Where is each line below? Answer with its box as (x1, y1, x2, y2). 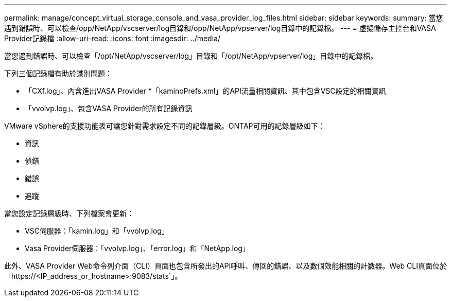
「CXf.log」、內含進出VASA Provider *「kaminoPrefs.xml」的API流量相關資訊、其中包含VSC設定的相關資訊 (25, 86, 386, 95)
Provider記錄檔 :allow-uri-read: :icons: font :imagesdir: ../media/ (4, 34, 220, 43)
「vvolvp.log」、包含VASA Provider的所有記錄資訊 (25, 104, 193, 113)
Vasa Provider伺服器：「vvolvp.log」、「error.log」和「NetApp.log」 (25, 244, 250, 253)
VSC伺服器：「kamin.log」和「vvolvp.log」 (25, 226, 169, 235)
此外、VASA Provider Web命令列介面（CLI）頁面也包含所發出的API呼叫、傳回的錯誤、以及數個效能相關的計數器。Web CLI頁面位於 (4, 261, 447, 270)
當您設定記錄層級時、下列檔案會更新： (4, 209, 134, 218)
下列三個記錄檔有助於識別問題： (4, 69, 112, 78)
